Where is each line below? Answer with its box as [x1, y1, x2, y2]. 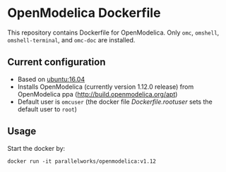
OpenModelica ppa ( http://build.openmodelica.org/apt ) [17, 90, 178, 98]
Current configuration [7, 56, 106, 68]
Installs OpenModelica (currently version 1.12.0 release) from [17, 82, 194, 91]
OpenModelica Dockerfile [7, 5, 161, 21]
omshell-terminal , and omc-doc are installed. [7, 35, 136, 44]
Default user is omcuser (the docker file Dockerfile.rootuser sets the [17, 97, 213, 106]
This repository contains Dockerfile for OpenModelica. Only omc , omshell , [7, 28, 220, 37]
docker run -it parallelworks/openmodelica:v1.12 [7, 157, 157, 165]
